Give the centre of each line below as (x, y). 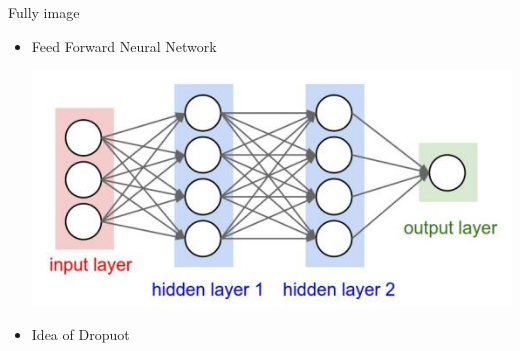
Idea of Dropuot (80, 334)
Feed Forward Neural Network (124, 45)
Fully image (44, 12)
